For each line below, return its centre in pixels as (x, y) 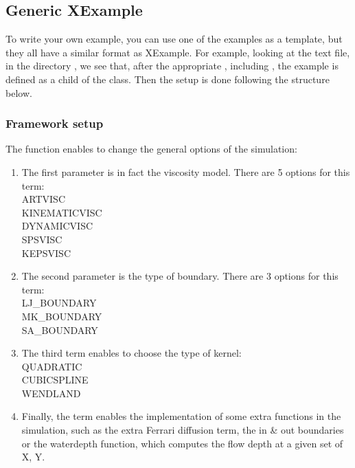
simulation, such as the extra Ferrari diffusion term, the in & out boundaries (183, 430)
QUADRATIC (52, 366)
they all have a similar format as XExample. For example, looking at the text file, (178, 52)
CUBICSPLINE (55, 380)
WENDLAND (51, 393)
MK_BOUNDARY (62, 316)
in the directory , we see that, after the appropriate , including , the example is (172, 66)
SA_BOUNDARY (60, 330)
